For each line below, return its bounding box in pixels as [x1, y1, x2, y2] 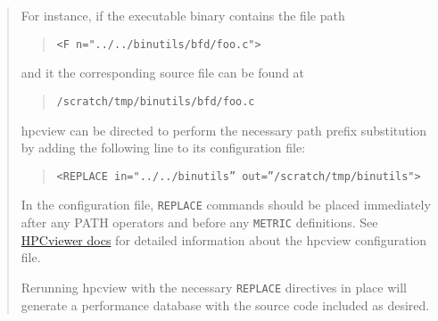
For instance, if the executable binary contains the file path [21, 6, 345, 24]
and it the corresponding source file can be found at [21, 63, 305, 82]
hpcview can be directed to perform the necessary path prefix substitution [21, 120, 427, 139]
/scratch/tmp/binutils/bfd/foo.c [56, 95, 255, 108]
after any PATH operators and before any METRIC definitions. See [21, 213, 378, 231]
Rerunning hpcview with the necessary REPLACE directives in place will [21, 277, 407, 296]
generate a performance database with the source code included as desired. [21, 295, 430, 314]
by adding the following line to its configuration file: [21, 138, 306, 157]
